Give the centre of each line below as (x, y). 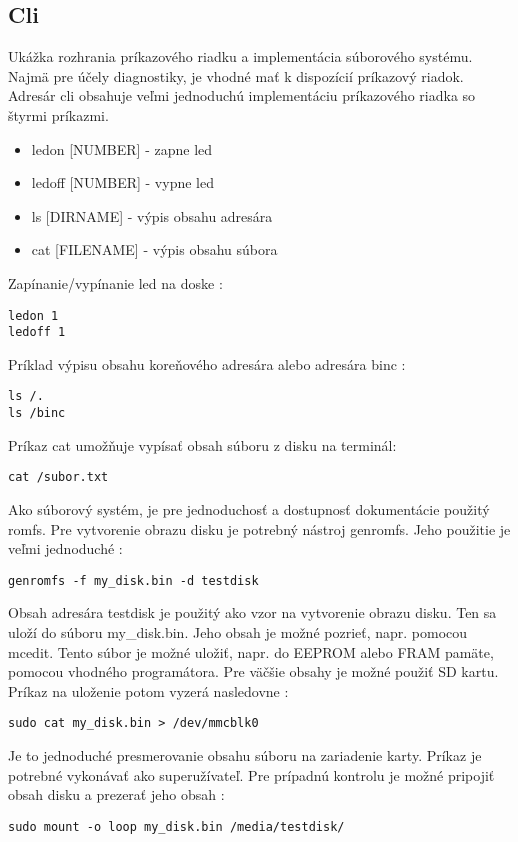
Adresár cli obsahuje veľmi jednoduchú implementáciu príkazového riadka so (242, 95)
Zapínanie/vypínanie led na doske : (115, 282)
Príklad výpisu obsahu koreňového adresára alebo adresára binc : (207, 363)
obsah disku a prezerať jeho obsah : (116, 794)
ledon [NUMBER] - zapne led (122, 148)
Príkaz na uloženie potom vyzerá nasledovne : (148, 690)
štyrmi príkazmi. (58, 114)
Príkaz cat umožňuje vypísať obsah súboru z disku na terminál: (202, 444)
